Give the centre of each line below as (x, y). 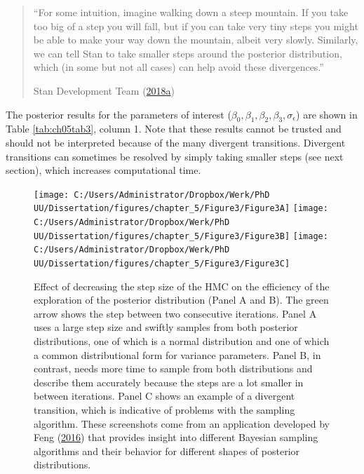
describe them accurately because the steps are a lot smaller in (169, 382)
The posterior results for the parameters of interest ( (119, 114)
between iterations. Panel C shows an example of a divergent (164, 396)
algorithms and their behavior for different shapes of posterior (167, 451)
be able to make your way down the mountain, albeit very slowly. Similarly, (196, 40)
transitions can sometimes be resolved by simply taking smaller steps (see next (175, 156)
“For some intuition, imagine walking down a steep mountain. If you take (191, 12)
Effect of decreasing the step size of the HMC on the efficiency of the (182, 286)
